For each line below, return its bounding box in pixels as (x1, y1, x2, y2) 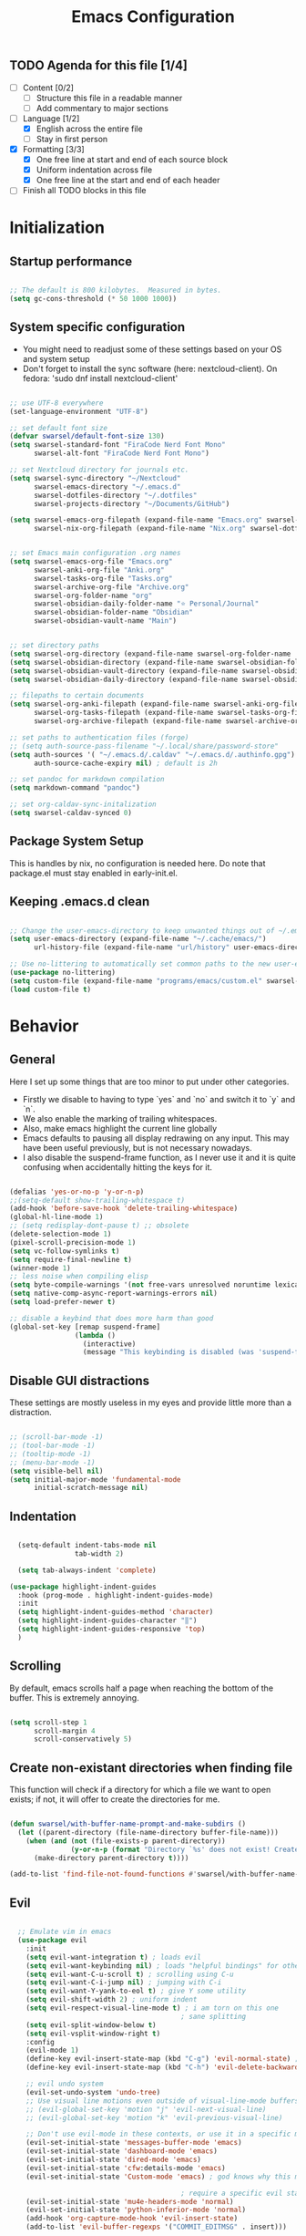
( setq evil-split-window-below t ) (25, 2020, 157, 2030)
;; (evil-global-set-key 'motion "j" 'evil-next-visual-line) (25, 2105, 267, 2114)
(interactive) (82, 1339, 137, 1349)
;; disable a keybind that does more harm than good (9, 1313, 214, 1323)
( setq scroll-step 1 (9, 1717, 88, 1727)
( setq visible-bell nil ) (9, 1466, 104, 1475)
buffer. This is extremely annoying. (9, 1692, 139, 1703)
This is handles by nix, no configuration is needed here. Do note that (9, 857, 266, 868)
